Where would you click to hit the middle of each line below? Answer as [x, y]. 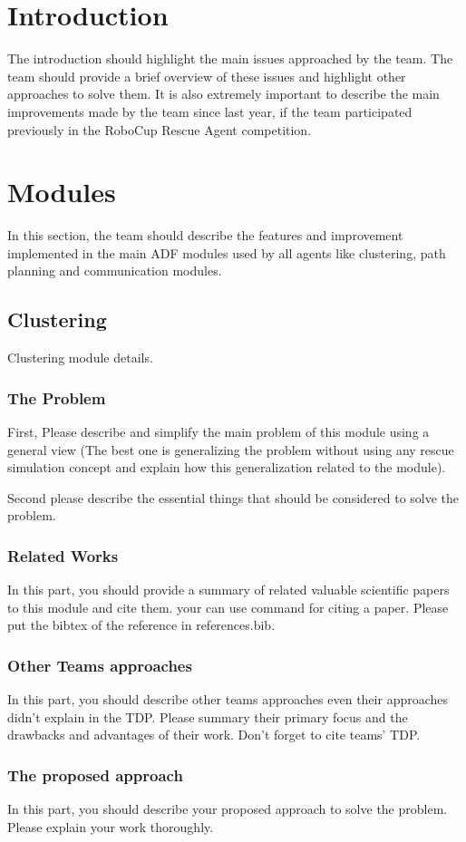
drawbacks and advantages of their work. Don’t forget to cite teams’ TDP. [214, 735]
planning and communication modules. [115, 271]
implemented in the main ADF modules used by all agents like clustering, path [227, 252]
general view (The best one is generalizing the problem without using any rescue [231, 449]
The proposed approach [95, 774]
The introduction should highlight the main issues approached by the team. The [230, 58]
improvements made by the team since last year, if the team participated [210, 111]
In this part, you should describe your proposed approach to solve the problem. [228, 809]
